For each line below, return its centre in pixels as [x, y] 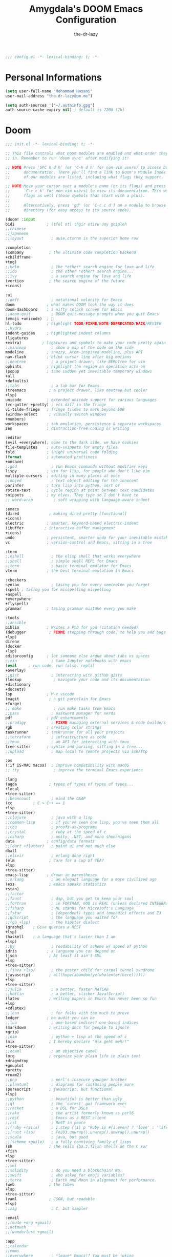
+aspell [14, 594]
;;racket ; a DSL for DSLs [47, 1108]
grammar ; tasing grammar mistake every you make [71, 609]
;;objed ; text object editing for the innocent [72, 481]
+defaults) [17, 381]
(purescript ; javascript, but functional [59, 1089]
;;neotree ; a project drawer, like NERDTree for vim [75, 362]
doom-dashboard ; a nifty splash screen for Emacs [64, 309]
